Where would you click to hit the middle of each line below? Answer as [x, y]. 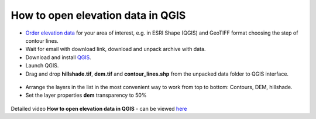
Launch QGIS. [42, 66]
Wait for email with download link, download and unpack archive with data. [116, 49]
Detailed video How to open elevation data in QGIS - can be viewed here [99, 108]
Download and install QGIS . [59, 57]
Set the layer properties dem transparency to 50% [86, 95]
